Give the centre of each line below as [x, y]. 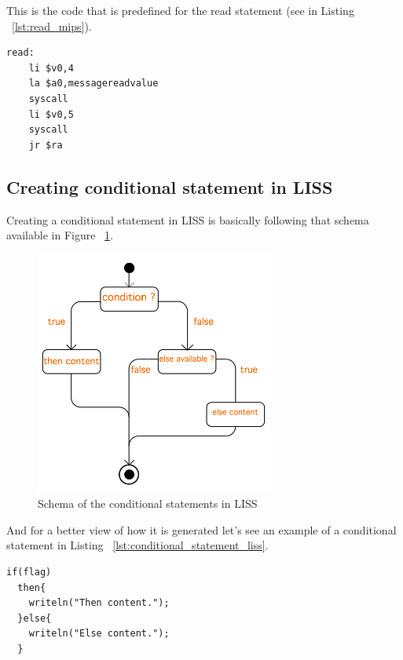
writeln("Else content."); [99, 634]
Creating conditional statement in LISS [170, 186]
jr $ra [46, 145]
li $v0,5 [51, 114]
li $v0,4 [51, 68]
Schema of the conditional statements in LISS [148, 503]
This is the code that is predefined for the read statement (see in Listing [180, 10]
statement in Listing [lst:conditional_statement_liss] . [137, 545]
